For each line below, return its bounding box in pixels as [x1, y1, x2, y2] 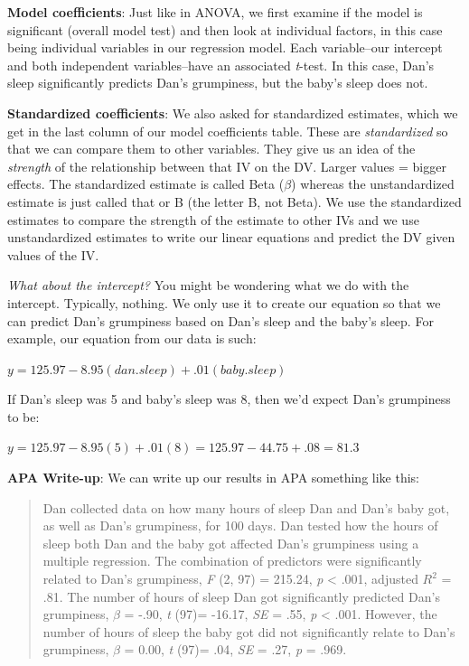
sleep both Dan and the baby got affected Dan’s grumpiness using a [42, 533, 419, 552]
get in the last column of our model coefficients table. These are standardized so [7, 121, 448, 140]
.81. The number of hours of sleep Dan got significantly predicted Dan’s [42, 586, 440, 605]
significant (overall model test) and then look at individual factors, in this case [7, 20, 443, 39]
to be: [7, 407, 40, 426]
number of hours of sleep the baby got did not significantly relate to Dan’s [42, 622, 455, 641]
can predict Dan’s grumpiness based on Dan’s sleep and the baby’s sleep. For [7, 311, 434, 330]
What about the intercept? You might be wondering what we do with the [7, 276, 409, 295]
